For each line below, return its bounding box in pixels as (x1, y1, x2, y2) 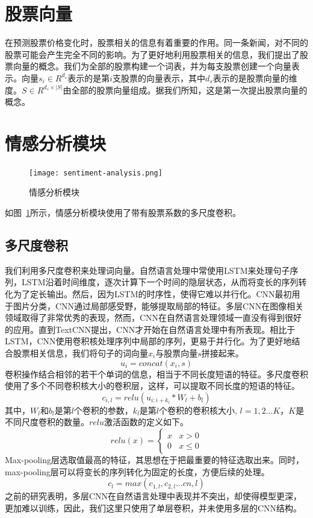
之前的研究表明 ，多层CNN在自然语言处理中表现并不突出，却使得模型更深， (5, 490, 302, 502)
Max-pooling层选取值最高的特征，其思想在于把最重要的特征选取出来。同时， (5, 453, 305, 466)
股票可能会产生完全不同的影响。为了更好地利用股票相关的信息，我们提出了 (5, 48, 300, 60)
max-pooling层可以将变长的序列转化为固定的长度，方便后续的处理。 (5, 465, 270, 478)
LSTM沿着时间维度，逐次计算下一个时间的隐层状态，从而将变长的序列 (21, 276, 299, 288)
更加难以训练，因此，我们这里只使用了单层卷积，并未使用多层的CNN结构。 (5, 501, 302, 514)
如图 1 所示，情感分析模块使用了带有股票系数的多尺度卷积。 (5, 206, 241, 219)
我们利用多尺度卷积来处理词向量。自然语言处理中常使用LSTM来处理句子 (5, 264, 290, 276)
